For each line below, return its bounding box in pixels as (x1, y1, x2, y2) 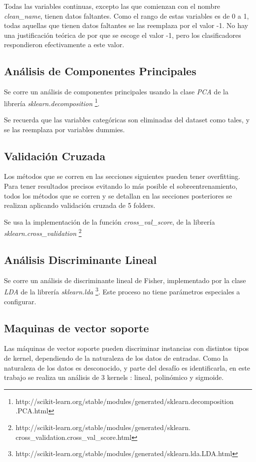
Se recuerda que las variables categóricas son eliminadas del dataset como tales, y (4, 115, 250, 125)
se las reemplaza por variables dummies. (4, 124, 125, 134)
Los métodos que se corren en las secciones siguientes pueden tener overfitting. (4, 171, 241, 181)
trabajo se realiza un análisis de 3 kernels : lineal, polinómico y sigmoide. (4, 372, 224, 382)
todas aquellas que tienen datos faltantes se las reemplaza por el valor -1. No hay (4, 20, 248, 30)
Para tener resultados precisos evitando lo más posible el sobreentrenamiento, (4, 181, 238, 191)
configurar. (4, 296, 36, 306)
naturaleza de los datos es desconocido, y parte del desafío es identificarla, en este (4, 362, 250, 373)
